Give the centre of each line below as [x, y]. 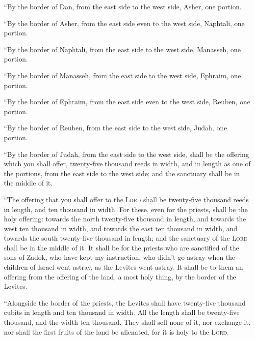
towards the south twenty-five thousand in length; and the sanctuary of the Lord [126, 238]
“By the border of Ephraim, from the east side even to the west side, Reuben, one [127, 102]
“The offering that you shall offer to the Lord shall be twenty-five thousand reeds [126, 199]
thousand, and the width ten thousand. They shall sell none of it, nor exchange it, [127, 322]
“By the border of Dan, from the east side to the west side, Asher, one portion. [123, 6]
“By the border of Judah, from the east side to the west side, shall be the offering [127, 154]
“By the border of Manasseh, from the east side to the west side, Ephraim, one [123, 75]
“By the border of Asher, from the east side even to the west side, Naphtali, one [124, 23]
